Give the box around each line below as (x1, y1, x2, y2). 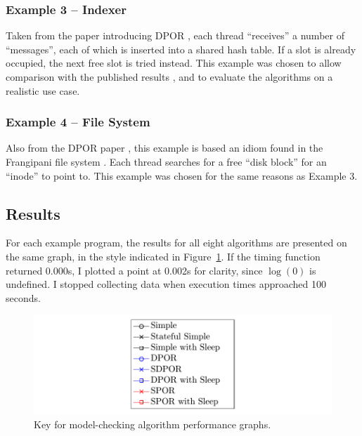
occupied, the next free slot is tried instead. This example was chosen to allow (6, 55, 342, 70)
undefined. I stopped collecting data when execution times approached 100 (6, 277, 326, 291)
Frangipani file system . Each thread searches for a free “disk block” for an (6, 154, 327, 169)
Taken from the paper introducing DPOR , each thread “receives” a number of (6, 28, 344, 43)
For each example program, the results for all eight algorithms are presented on (6, 235, 347, 250)
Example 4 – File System (6, 113, 150, 131)
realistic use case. (6, 83, 80, 98)
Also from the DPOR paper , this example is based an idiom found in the (6, 140, 323, 155)
